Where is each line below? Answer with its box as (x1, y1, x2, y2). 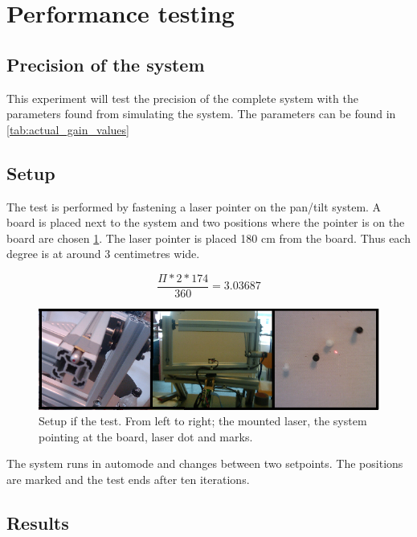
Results (6, 510, 69, 535)
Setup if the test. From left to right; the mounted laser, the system (39, 412, 367, 429)
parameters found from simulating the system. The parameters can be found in (6, 105, 396, 122)
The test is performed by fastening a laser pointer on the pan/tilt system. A (6, 198, 382, 215)
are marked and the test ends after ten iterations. (6, 471, 250, 488)
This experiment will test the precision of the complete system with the (6, 89, 358, 106)
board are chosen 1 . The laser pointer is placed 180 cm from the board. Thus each (6, 229, 411, 246)
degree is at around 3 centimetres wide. (6, 245, 200, 262)
